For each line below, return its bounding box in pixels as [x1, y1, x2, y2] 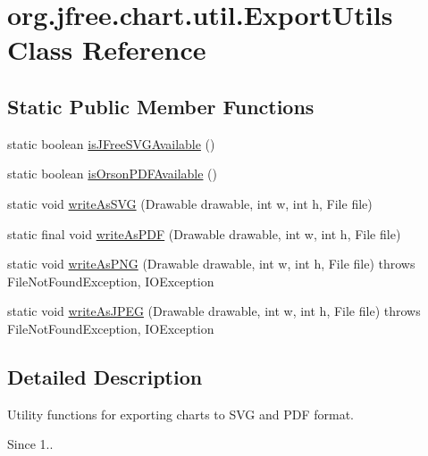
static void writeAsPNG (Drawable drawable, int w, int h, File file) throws [7, 254, 415, 273]
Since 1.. [7, 435, 54, 453]
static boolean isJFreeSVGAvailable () [7, 134, 215, 153]
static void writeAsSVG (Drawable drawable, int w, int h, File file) [7, 194, 373, 212]
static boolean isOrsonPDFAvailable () [7, 164, 218, 183]
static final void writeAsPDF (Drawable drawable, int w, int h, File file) [7, 224, 401, 243]
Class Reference [7, 31, 206, 68]
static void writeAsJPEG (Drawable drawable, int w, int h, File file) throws [7, 302, 421, 320]
